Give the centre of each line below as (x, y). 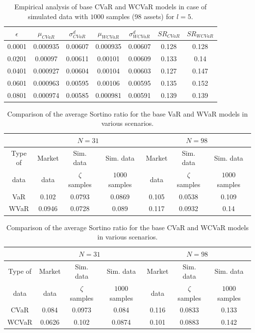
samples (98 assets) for (140, 16)
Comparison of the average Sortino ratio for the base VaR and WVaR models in (127, 113)
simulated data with (58, 16)
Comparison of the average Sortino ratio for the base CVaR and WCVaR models (127, 227)
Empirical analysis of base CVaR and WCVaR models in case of (111, 6)
